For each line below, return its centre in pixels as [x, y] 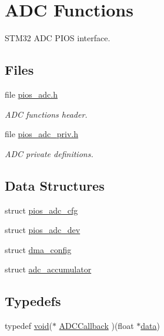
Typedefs [33, 301]
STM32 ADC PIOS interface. [58, 38]
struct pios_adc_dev [43, 230]
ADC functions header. [46, 114]
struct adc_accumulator [48, 269]
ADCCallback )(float [96, 326]
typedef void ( [29, 326]
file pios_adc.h [31, 94]
